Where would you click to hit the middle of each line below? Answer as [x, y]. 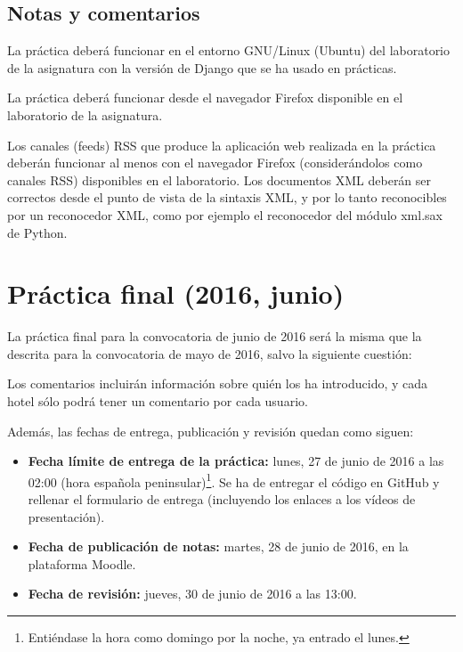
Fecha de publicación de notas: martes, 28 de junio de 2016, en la [218, 546]
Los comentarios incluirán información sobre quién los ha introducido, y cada [218, 383]
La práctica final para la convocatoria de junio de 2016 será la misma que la [215, 336]
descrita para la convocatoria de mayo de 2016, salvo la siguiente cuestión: [210, 353]
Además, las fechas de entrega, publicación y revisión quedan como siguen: [211, 431]
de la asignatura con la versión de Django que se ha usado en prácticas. [202, 67]
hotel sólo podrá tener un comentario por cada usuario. [158, 401]
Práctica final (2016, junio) [176, 293]
